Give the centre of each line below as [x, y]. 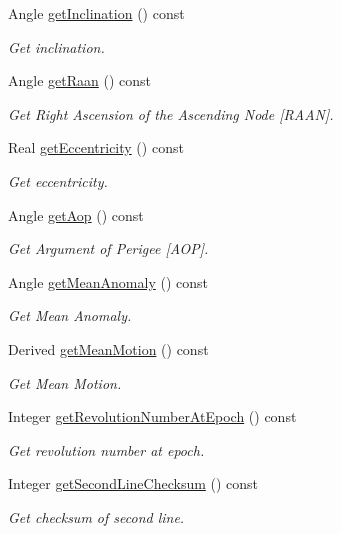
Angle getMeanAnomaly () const [108, 281]
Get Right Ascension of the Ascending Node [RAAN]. [171, 113]
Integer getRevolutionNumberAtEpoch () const [152, 416]
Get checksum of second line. [96, 516]
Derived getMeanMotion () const [108, 348]
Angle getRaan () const [79, 80]
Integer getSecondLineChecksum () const [133, 483]
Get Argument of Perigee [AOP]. [108, 248]
